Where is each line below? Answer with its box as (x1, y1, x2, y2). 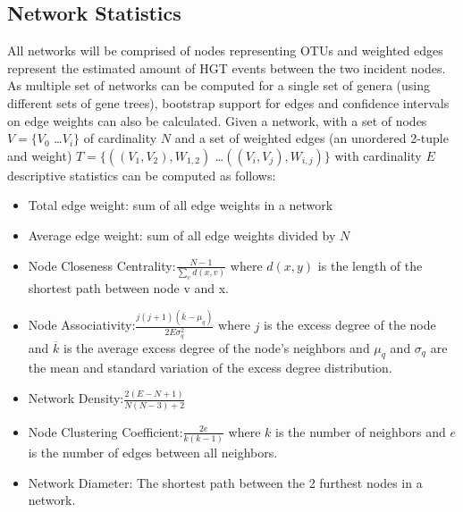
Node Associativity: (28, 315, 136, 334)
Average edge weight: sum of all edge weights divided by (28, 225, 336, 244)
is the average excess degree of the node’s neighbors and (63, 338, 370, 357)
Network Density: (28, 389, 124, 407)
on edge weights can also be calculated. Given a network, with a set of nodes (7, 111, 427, 130)
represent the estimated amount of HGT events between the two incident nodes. (7, 58, 446, 77)
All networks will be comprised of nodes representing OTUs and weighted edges (7, 41, 443, 60)
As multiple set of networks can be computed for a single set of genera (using (7, 76, 431, 95)
